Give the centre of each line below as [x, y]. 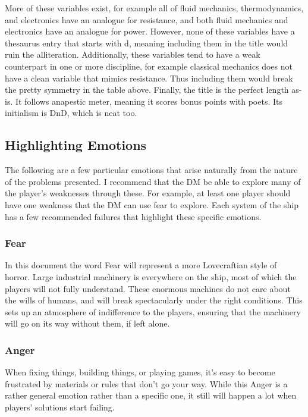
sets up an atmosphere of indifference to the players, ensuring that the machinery [153, 311]
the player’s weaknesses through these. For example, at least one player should [148, 193]
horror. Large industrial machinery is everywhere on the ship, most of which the [151, 276]
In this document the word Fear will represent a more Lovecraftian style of [141, 265]
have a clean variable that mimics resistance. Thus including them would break [149, 78]
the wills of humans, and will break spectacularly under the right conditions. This [154, 300]
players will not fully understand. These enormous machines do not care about [148, 288]
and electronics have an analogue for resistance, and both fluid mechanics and [147, 19]
